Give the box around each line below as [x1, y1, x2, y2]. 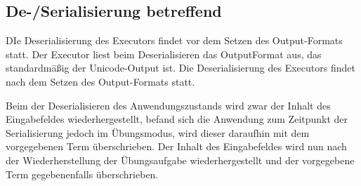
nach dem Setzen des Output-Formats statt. [6, 74, 195, 88]
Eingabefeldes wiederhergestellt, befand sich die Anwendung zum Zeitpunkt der [6, 112, 348, 126]
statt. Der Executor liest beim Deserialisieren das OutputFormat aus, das [6, 46, 322, 61]
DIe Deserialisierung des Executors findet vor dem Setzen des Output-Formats [6, 33, 343, 48]
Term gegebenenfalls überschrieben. [6, 166, 159, 181]
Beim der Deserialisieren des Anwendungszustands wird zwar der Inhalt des [6, 98, 331, 112]
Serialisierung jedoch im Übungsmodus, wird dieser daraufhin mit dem [6, 125, 310, 140]
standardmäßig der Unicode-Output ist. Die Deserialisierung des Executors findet [6, 60, 355, 75]
